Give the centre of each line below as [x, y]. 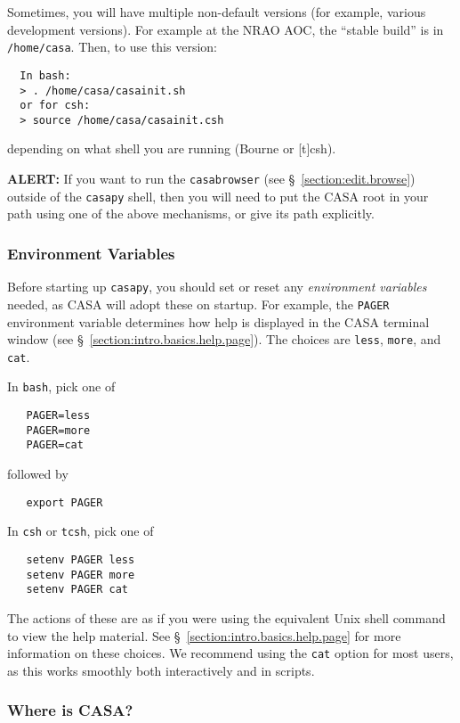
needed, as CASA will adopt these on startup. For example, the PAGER [198, 304]
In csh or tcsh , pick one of [81, 531]
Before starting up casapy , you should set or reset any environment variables [217, 287]
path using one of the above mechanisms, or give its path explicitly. [191, 214]
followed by [38, 474]
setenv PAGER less [81, 559]
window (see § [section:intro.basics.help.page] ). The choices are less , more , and [224, 339]
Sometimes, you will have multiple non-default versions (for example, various [217, 12]
